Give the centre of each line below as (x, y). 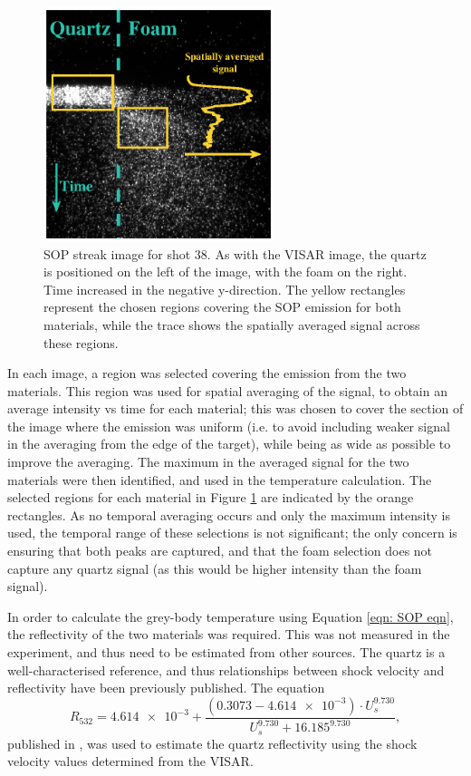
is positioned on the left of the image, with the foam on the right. (226, 272)
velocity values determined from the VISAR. (130, 761)
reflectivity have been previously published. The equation (166, 688)
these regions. (81, 342)
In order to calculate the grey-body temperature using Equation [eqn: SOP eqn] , (231, 616)
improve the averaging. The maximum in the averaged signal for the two (208, 462)
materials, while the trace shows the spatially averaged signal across (232, 324)
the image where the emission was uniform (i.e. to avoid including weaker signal (229, 426)
